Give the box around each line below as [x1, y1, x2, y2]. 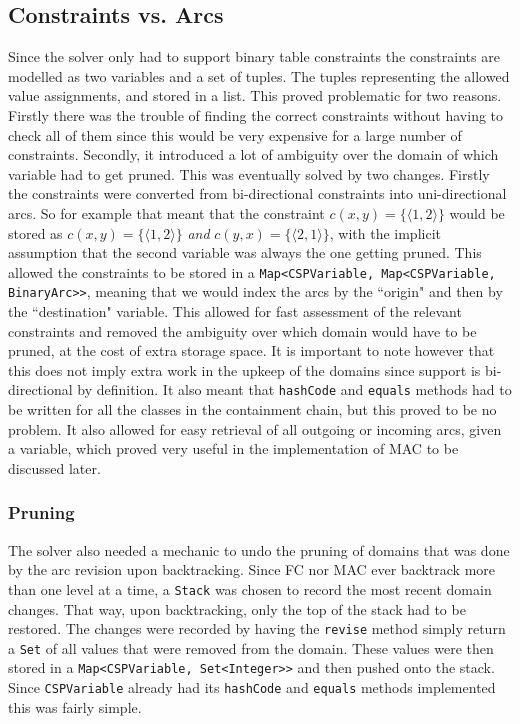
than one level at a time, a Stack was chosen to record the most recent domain [8, 578, 492, 599]
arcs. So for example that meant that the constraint [8, 202, 325, 223]
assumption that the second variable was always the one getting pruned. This [8, 242, 482, 263]
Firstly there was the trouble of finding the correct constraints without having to [8, 104, 504, 125]
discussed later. [8, 457, 101, 478]
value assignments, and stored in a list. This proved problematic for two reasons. [8, 85, 502, 106]
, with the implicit [329, 222, 441, 243]
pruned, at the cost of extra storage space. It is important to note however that [8, 340, 495, 361]
